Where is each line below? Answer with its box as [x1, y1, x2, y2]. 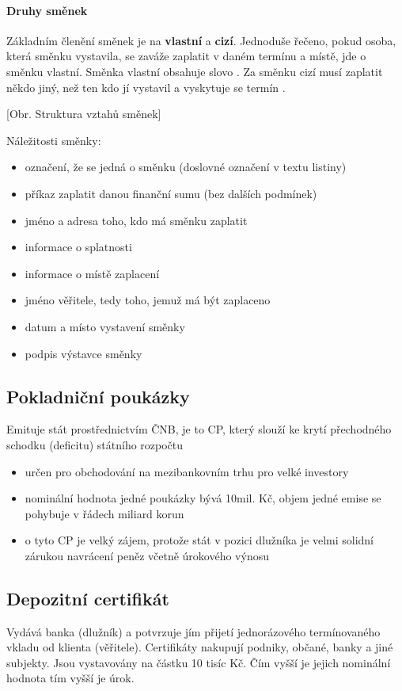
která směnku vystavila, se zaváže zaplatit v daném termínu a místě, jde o [6, 48, 366, 64]
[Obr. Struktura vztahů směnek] [6, 105, 161, 122]
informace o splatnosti [25, 239, 132, 255]
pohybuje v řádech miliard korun [25, 505, 184, 521]
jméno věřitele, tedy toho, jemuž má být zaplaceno [25, 292, 271, 308]
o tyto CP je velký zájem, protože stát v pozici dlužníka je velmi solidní [25, 532, 374, 548]
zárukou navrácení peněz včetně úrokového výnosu [25, 547, 269, 563]
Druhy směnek [6, 2, 88, 18]
